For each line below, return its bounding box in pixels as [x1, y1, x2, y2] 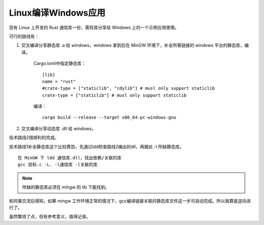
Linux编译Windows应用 [9, 7, 106, 18]
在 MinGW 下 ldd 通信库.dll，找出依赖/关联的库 [18, 155, 122, 161]
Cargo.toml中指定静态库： [33, 60, 86, 66]
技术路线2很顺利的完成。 [9, 135, 59, 141]
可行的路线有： [9, 33, 39, 39]
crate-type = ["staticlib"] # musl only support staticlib [42, 92, 187, 98]
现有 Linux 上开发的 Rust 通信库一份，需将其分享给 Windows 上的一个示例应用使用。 [9, 25, 179, 30]
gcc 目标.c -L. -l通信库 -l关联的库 [18, 162, 98, 168]
